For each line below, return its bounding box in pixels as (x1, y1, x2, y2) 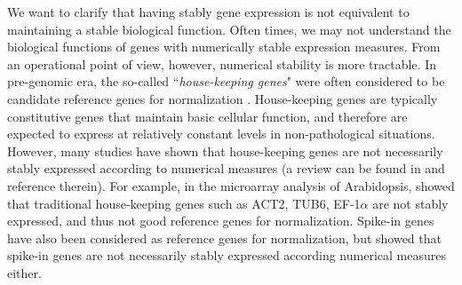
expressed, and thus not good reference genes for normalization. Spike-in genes (7, 211, 434, 230)
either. (7, 263, 42, 281)
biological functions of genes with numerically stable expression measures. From (7, 37, 441, 56)
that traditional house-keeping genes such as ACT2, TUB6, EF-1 (7, 194, 361, 212)
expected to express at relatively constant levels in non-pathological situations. (7, 124, 435, 143)
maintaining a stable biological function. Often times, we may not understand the (7, 20, 451, 38)
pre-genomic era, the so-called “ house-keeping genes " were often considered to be (7, 72, 445, 91)
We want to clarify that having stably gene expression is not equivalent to (7, 3, 410, 20)
